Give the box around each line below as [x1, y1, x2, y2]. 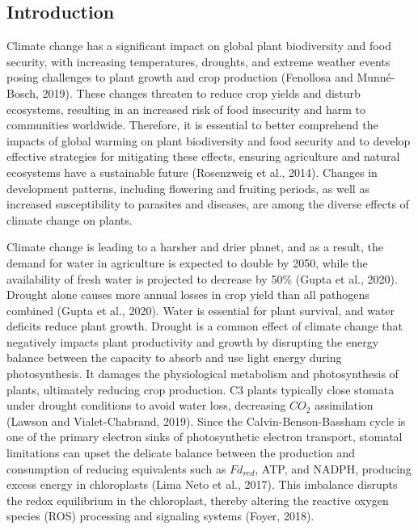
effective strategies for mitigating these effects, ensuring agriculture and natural [6, 148, 400, 165]
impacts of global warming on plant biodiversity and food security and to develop [6, 132, 411, 149]
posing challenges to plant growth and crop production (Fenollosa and [6, 69, 353, 86]
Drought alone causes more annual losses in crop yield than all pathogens [6, 286, 369, 303]
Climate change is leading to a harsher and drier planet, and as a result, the [6, 238, 384, 255]
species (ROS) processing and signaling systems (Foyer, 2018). [6, 507, 315, 524]
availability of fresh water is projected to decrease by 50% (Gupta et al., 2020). [6, 270, 398, 287]
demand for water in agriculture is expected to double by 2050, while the [6, 254, 368, 271]
